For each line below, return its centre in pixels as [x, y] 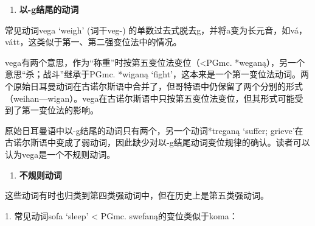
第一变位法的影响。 [60, 110]
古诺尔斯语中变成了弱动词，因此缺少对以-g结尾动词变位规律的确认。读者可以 [157, 142]
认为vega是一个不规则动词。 [60, 154]
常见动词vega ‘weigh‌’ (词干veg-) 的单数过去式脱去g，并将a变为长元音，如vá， [156, 30]
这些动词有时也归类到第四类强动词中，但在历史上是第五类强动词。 [137, 195]
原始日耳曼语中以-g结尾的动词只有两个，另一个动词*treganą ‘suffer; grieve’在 [154, 130]
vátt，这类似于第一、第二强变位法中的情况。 [93, 42]
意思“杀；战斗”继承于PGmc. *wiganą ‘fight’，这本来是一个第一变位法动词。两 [157, 74]
